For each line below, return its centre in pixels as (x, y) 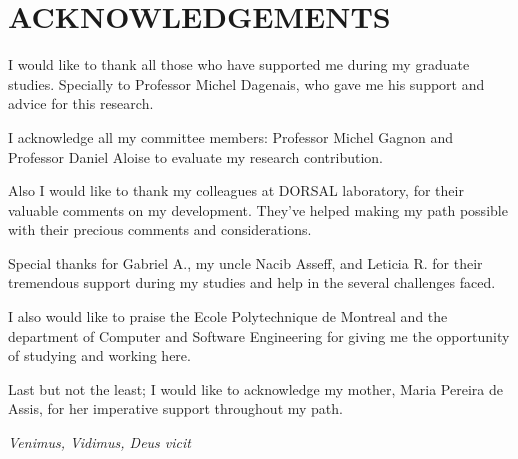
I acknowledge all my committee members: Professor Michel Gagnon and (231, 136)
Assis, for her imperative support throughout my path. (175, 408)
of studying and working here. (99, 355)
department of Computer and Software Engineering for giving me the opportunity (259, 335)
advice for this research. (81, 103)
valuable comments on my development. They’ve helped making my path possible (258, 209)
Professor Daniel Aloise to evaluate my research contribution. (195, 156)
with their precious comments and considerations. (160, 229)
